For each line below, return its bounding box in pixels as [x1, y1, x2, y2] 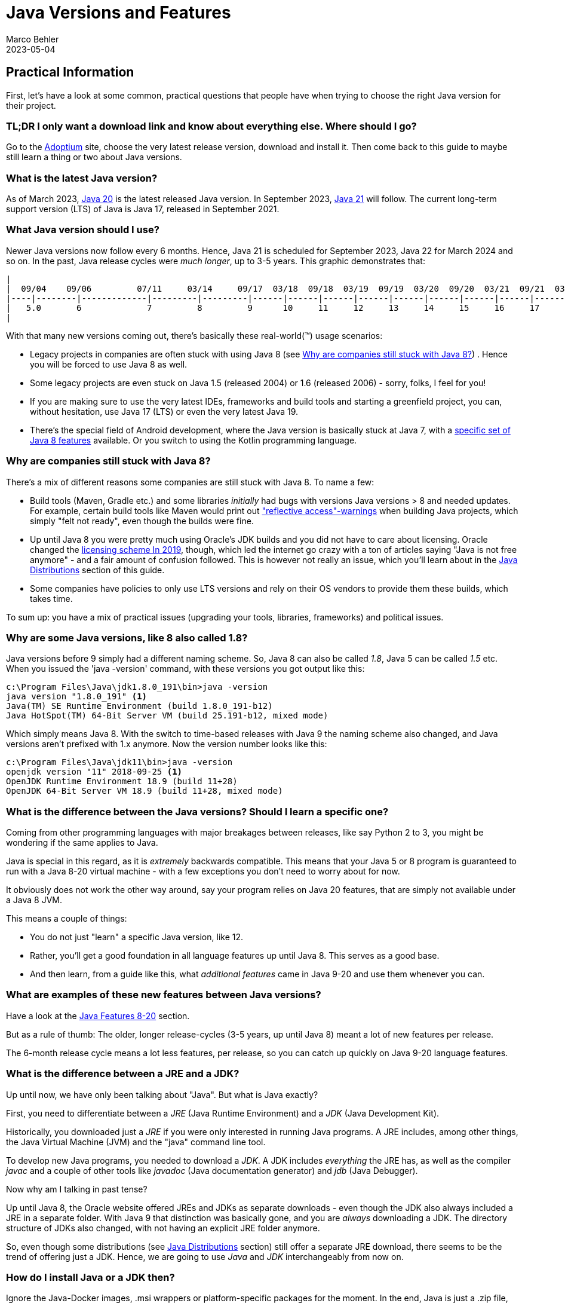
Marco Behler [6, 33, 59, 44]
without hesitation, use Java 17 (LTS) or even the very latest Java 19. [30, 406, 299, 417]
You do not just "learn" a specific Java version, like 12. [30, 932, 244, 943]
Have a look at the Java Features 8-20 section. [6, 1010, 190, 1021]
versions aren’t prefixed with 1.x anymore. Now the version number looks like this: [6, 739, 327, 750]
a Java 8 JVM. [6, 895, 62, 906]
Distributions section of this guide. [30, 564, 165, 575]
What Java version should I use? [6, 224, 159, 236]
